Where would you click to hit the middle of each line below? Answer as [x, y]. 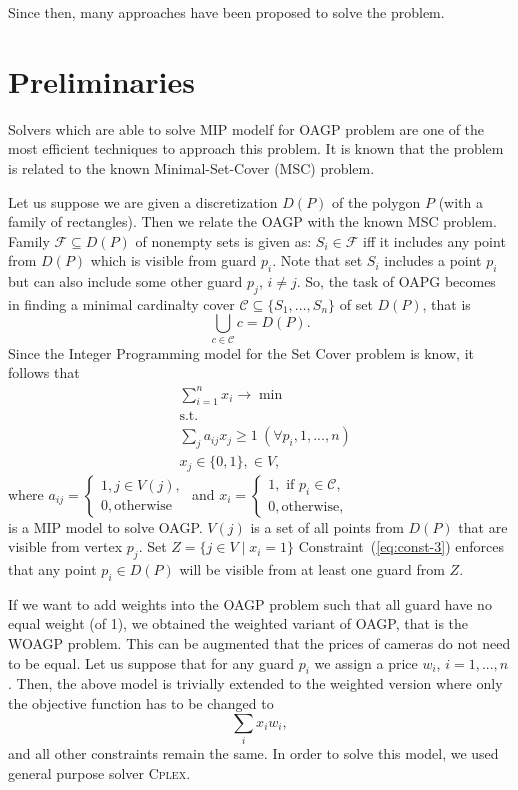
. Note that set [317, 260]
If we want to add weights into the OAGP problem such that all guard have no [250, 603]
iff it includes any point [434, 240]
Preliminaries [101, 80]
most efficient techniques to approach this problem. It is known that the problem [256, 148]
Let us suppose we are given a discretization [143, 201]
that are [483, 526]
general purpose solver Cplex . [99, 772]
